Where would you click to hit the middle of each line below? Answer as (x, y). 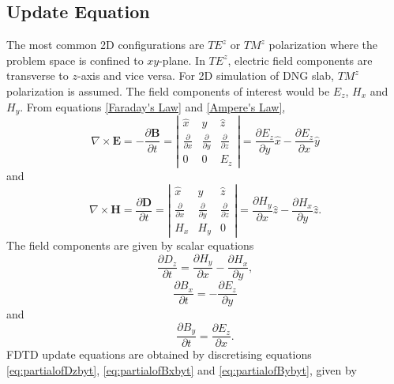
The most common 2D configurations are (105, 45)
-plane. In (182, 60)
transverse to (38, 75)
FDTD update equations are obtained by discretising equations (159, 354)
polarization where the (323, 45)
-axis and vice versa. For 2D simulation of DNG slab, (205, 75)
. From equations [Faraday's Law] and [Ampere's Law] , (153, 106)
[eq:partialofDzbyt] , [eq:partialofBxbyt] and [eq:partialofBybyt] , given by (182, 369)
